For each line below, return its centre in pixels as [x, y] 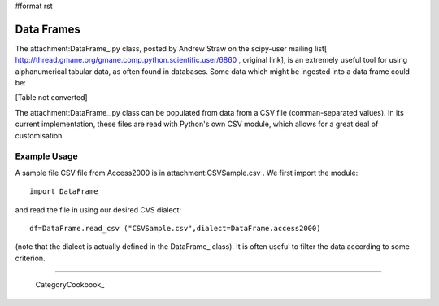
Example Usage [46, 156]
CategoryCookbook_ [70, 285]
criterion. [30, 258]
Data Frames [48, 29]
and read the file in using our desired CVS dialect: [98, 210]
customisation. [40, 135]
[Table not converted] [52, 98]
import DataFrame [64, 192]
